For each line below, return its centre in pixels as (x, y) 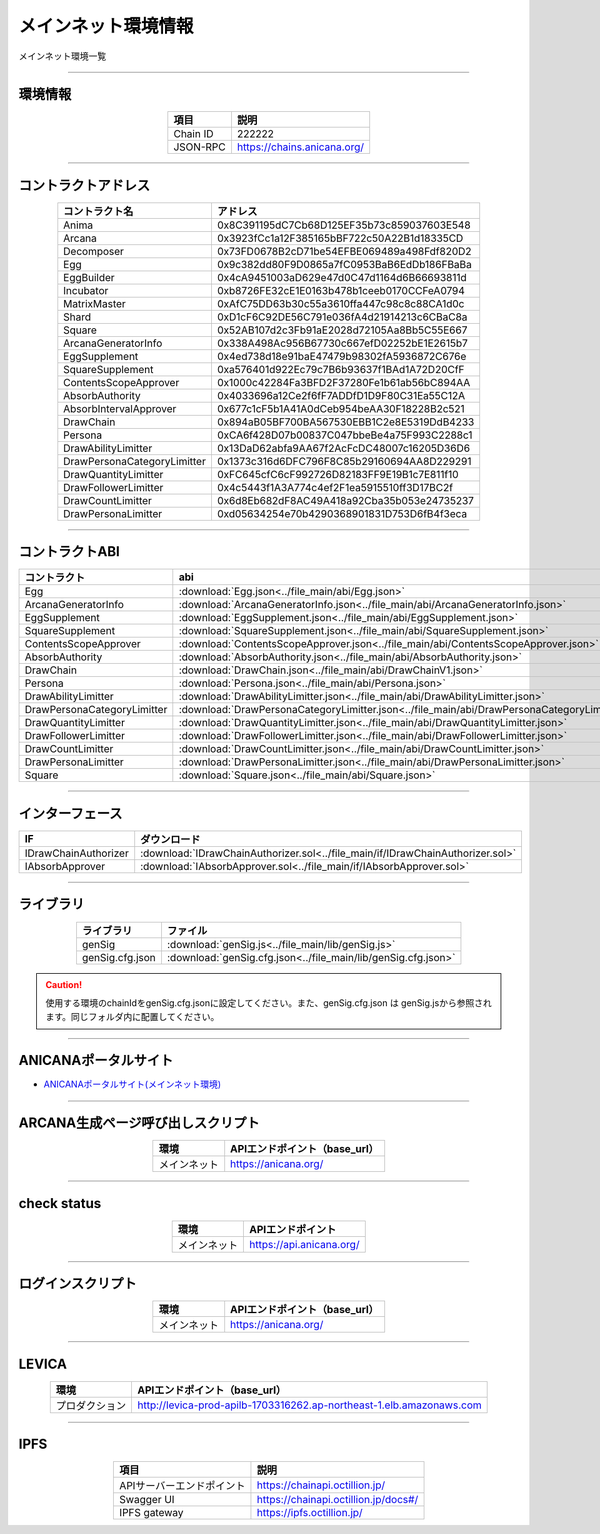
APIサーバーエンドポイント (182, 1486)
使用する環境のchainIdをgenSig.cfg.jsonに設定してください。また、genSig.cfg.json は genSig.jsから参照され (268, 1002)
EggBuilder (89, 277)
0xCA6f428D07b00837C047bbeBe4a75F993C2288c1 (344, 435)
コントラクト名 (98, 211)
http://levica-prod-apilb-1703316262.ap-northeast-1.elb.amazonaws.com (309, 1405)
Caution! (64, 984)
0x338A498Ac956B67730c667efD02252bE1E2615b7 (342, 343)
